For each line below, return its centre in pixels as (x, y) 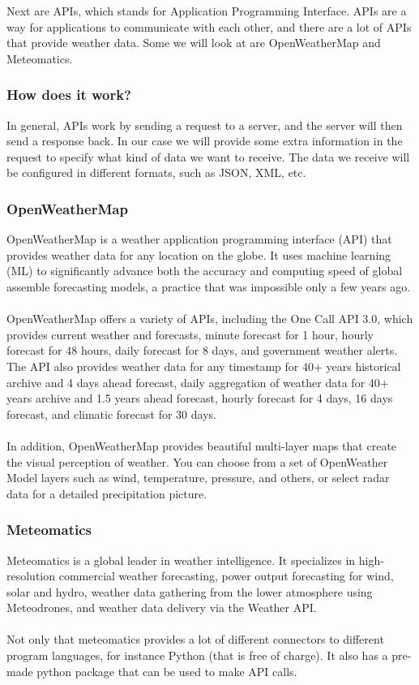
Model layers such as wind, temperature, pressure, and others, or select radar (198, 478)
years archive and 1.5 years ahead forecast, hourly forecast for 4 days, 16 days (200, 398)
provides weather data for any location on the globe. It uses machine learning (199, 254)
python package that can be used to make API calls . (167, 671)
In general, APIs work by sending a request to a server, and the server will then (205, 125)
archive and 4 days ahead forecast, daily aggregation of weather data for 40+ (198, 382)
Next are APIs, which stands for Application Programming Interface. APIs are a (207, 11)
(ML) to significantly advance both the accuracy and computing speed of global (205, 271)
